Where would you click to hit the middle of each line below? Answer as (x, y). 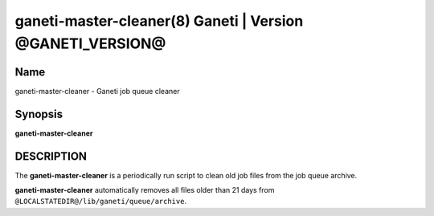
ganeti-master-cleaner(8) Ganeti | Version (159, 21)
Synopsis (39, 114)
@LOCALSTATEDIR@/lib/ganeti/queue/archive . (101, 202)
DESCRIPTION (51, 156)
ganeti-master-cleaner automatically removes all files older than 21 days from (145, 190)
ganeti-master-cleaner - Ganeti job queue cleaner (97, 91)
